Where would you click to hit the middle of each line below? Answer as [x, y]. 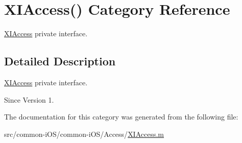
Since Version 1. [29, 99]
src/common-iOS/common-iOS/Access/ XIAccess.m [84, 134]
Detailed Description [60, 61]
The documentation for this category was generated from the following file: [121, 117]
